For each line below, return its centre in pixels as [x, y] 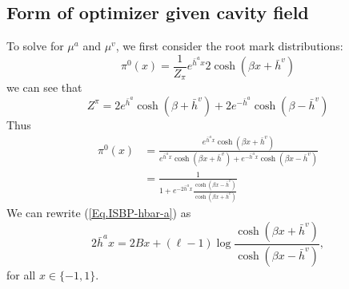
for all [21, 274]
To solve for [35, 46]
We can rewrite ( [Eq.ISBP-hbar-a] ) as [99, 213]
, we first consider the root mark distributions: [229, 46]
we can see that [44, 87]
